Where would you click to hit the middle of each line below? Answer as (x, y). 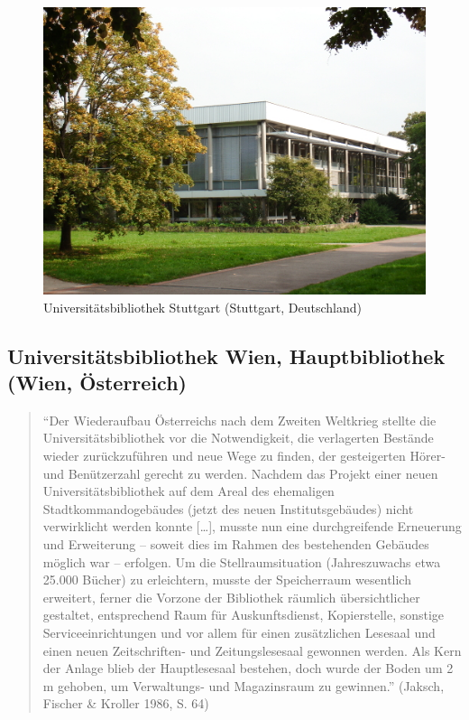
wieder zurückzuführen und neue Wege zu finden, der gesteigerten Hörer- (244, 455)
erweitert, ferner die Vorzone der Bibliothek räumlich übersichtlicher (231, 597)
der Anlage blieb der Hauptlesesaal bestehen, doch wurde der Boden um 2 (248, 668)
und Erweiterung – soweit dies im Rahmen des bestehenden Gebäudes (236, 543)
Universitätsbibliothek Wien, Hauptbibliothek (226, 355)
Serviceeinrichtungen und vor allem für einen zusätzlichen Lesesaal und (239, 632)
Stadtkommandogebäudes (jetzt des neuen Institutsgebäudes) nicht (228, 508)
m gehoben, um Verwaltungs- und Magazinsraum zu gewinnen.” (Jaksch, (244, 685)
